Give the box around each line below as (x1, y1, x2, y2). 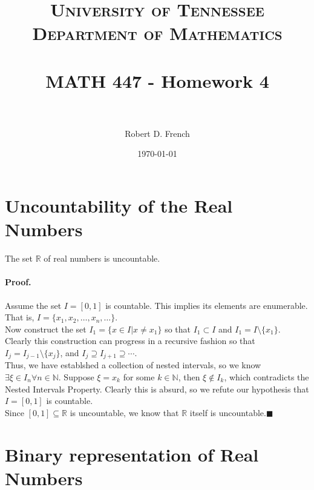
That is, (5, 311, 34, 323)
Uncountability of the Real (5, 193, 233, 218)
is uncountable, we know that (70, 406, 179, 419)
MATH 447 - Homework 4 (45, 68, 269, 93)
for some (123, 371, 155, 383)
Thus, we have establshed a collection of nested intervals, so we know (5, 359, 261, 371)
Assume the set (5, 299, 62, 311)
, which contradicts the (224, 371, 309, 383)
